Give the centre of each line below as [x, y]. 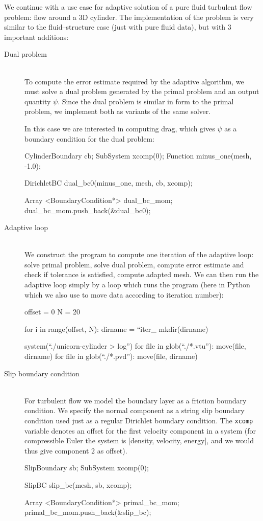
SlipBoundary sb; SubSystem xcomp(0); [87, 468]
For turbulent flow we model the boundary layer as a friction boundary [136, 400]
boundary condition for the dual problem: [89, 138]
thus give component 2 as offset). [76, 450]
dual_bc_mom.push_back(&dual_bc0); [88, 210]
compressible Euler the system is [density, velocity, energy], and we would [139, 440]
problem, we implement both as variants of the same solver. [118, 111]
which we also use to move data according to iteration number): [124, 294]
